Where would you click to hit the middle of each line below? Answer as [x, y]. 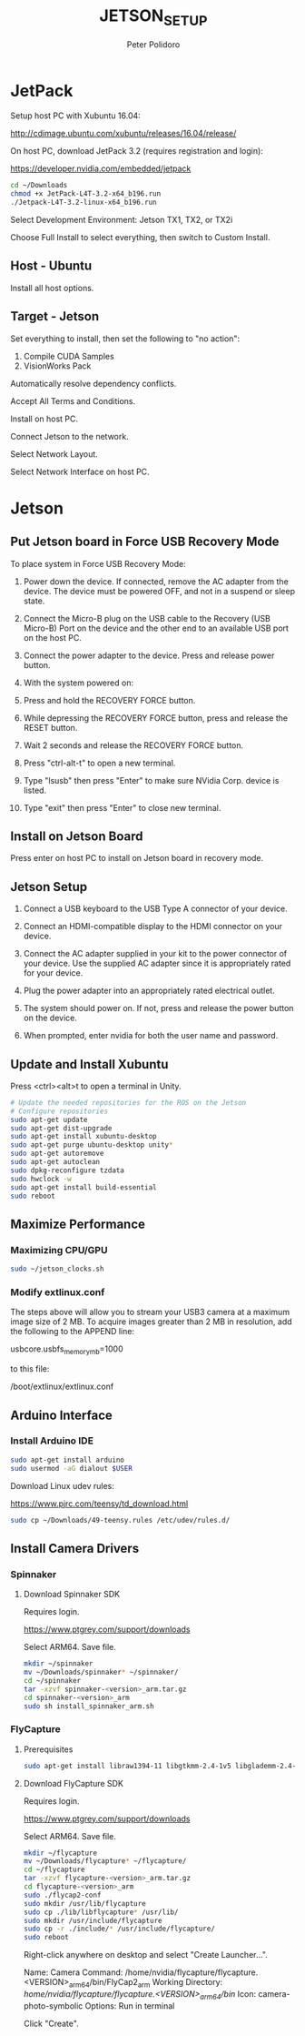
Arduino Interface [61, 1415]
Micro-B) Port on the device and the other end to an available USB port [156, 628]
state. [34, 601]
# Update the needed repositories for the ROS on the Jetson [128, 1102]
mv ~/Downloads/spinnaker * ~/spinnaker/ [101, 1672]
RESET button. [50, 727]
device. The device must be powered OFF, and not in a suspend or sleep [159, 591]
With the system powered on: [79, 683]
